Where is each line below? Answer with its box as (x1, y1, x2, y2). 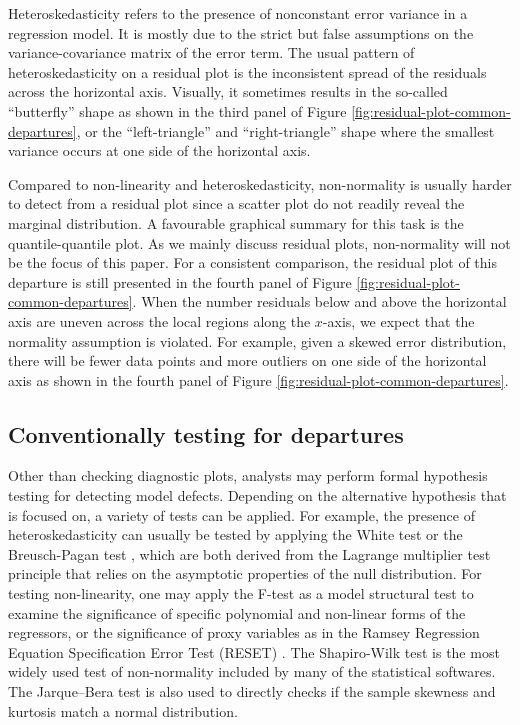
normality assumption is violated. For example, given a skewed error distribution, (8, 330, 507, 351)
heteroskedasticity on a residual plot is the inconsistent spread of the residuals (8, 61, 487, 82)
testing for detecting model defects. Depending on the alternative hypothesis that (8, 485, 507, 506)
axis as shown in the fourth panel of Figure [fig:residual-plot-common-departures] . (8, 369, 509, 390)
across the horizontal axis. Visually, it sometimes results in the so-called (8, 81, 448, 102)
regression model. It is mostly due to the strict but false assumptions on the (8, 22, 474, 43)
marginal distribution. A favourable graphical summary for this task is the (8, 212, 464, 233)
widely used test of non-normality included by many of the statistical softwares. (8, 661, 496, 682)
